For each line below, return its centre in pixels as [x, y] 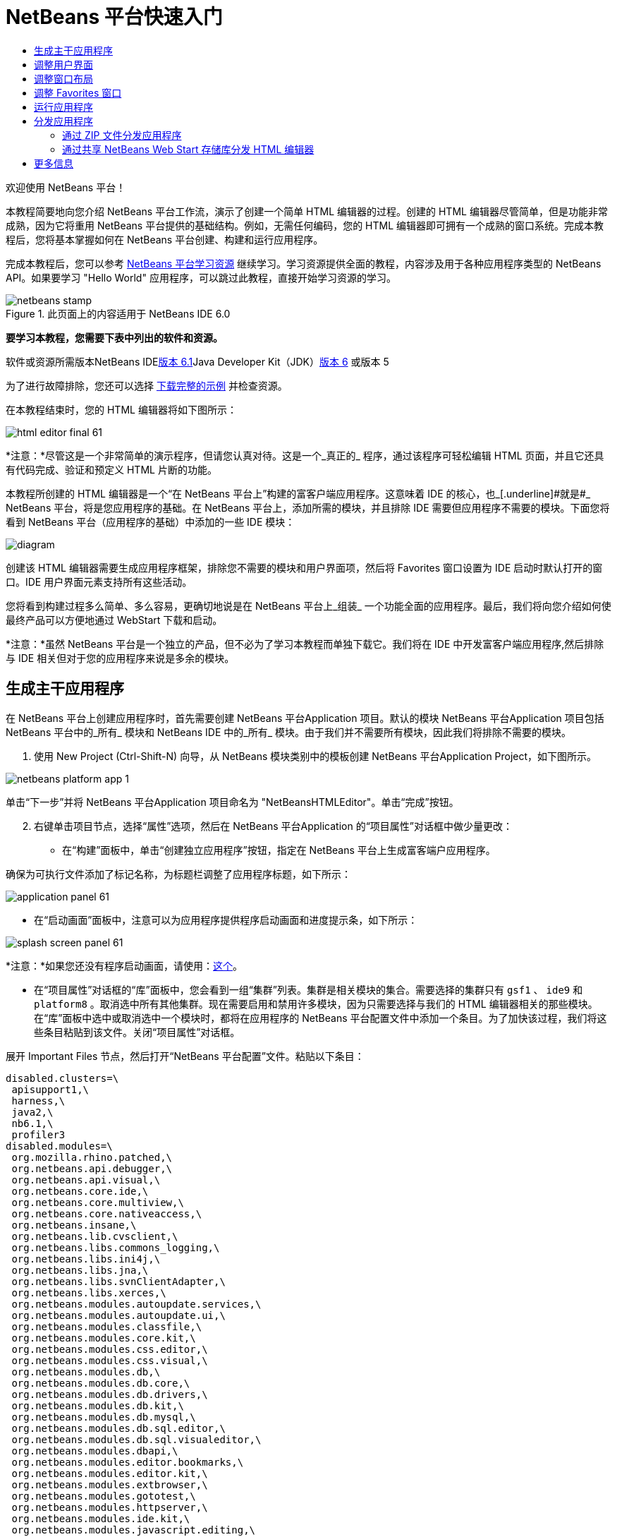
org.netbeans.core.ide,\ [80, 1191]
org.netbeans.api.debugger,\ [92, 1168]
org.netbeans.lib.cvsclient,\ [95, 1236]
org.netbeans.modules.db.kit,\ [98, 1405]
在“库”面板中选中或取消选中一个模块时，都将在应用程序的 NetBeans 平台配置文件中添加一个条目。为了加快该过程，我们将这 [320, 1018]
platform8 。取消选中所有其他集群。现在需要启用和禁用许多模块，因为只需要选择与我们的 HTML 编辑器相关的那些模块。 [316, 1003]
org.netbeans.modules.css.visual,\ [110, 1360]
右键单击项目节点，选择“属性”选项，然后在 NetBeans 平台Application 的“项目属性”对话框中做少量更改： [273, 826]
